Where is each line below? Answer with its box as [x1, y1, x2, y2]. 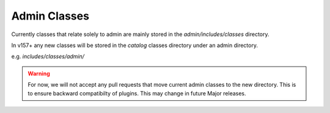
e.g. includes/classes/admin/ [11, 53, 85, 60]
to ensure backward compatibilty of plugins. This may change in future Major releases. [28, 89, 247, 97]
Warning [28, 70, 50, 77]
